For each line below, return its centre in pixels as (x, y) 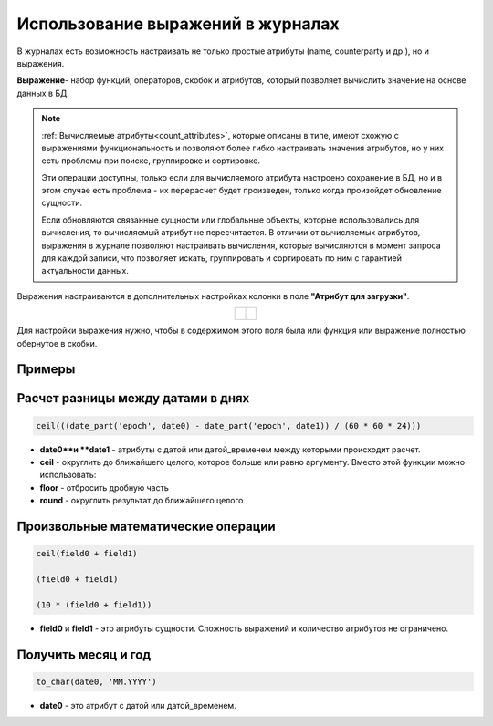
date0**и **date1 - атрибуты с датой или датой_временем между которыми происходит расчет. (230, 449)
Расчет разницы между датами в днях (133, 398)
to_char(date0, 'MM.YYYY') (96, 681)
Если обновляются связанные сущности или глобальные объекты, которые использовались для (231, 220)
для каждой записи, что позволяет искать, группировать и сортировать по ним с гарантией (221, 258)
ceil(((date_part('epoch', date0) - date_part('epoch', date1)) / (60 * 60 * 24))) (229, 425)
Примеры (46, 369)
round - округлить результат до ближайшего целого (142, 501)
